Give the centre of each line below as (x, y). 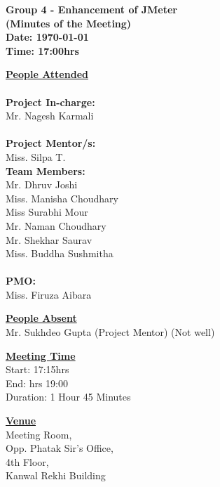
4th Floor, (27, 461)
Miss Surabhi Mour (47, 212)
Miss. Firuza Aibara (49, 294)
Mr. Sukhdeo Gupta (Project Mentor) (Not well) (110, 332)
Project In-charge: (50, 102)
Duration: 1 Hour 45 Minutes (68, 397)
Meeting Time (41, 355)
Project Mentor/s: (51, 143)
